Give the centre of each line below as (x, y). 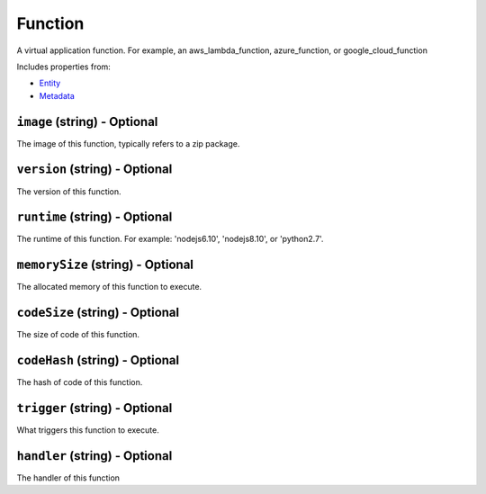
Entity (50, 83)
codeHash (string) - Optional (98, 360)
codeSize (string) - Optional (98, 313)
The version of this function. (69, 191)
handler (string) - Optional (94, 456)
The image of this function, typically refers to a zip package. (128, 143)
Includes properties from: (64, 67)
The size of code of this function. (78, 335)
